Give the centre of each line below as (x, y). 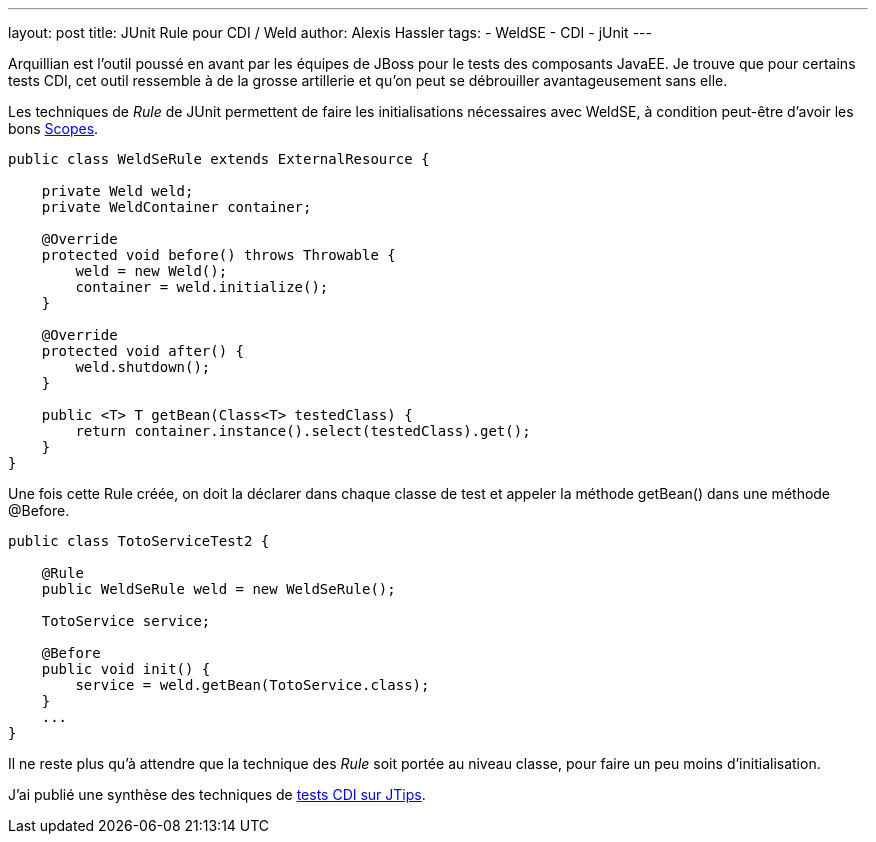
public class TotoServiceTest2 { (139, 541)
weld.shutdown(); (143, 367)
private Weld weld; (117, 191)
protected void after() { (143, 351)
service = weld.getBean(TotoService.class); (252, 685)
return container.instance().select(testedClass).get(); (303, 431)
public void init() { (126, 669)
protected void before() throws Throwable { (218, 255)
